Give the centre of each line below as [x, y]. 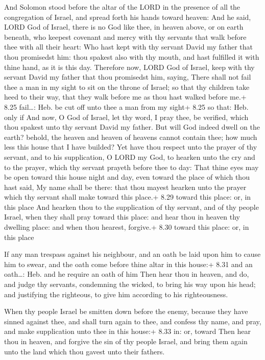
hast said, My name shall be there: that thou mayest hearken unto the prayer [125, 187]
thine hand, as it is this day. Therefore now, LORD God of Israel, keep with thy [129, 67]
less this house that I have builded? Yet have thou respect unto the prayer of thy [131, 147]
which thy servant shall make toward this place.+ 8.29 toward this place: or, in [128, 197]
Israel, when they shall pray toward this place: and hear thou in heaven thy [122, 217]
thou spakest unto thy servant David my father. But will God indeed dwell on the [132, 127]
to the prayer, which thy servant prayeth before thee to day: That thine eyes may [131, 167]
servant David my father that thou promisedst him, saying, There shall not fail [128, 77]
